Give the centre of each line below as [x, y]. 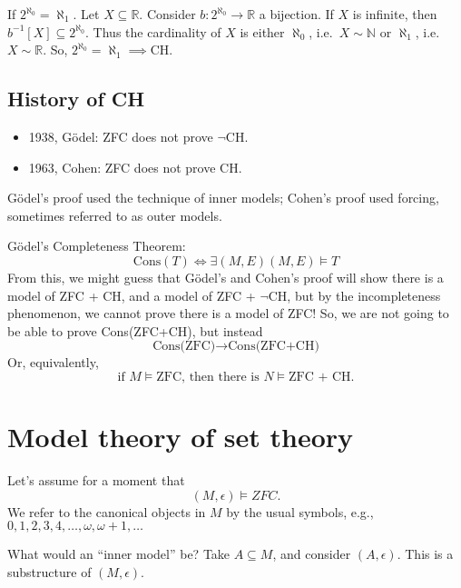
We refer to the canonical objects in [107, 511]
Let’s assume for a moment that [96, 480]
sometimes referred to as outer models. [115, 215]
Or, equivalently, [53, 362]
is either [262, 31]
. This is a [425, 554]
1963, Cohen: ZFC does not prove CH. [135, 167]
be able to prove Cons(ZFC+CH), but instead [135, 330]
